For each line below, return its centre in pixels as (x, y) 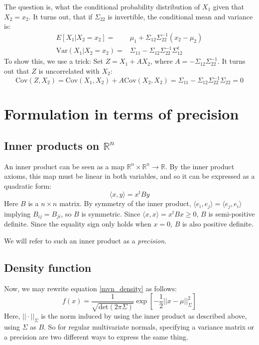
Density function (48, 267)
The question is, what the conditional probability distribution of (102, 6)
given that (229, 6)
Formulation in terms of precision (122, 114)
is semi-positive (232, 213)
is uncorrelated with (69, 70)
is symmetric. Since (111, 213)
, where (162, 61)
